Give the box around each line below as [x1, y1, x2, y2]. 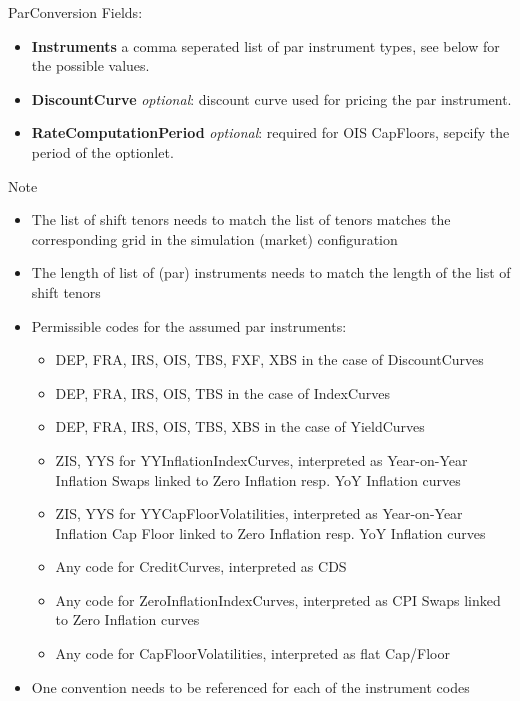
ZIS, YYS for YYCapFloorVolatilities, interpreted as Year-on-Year [55, 503, 463, 524]
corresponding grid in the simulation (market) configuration [31, 228, 398, 249]
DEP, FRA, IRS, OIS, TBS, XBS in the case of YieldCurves [55, 416, 425, 437]
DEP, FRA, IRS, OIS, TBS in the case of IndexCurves [55, 382, 391, 403]
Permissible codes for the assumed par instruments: [31, 315, 347, 336]
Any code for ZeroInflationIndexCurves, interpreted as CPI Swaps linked [55, 589, 501, 610]
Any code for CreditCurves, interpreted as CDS [55, 556, 347, 577]
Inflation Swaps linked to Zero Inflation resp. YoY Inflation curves [55, 469, 461, 490]
